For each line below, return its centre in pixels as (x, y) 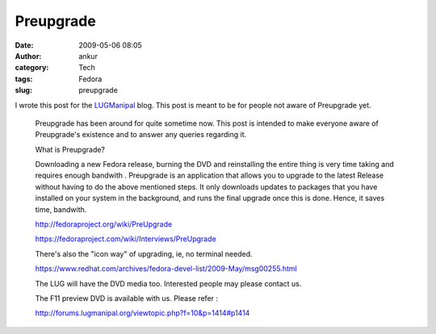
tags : (24, 79)
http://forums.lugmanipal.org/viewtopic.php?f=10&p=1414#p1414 (143, 313)
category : (32, 68)
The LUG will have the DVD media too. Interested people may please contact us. (168, 283)
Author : (28, 56)
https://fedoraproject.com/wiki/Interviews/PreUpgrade (126, 239)
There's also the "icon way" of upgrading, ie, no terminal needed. (144, 253)
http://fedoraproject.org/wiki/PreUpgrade (104, 224)
